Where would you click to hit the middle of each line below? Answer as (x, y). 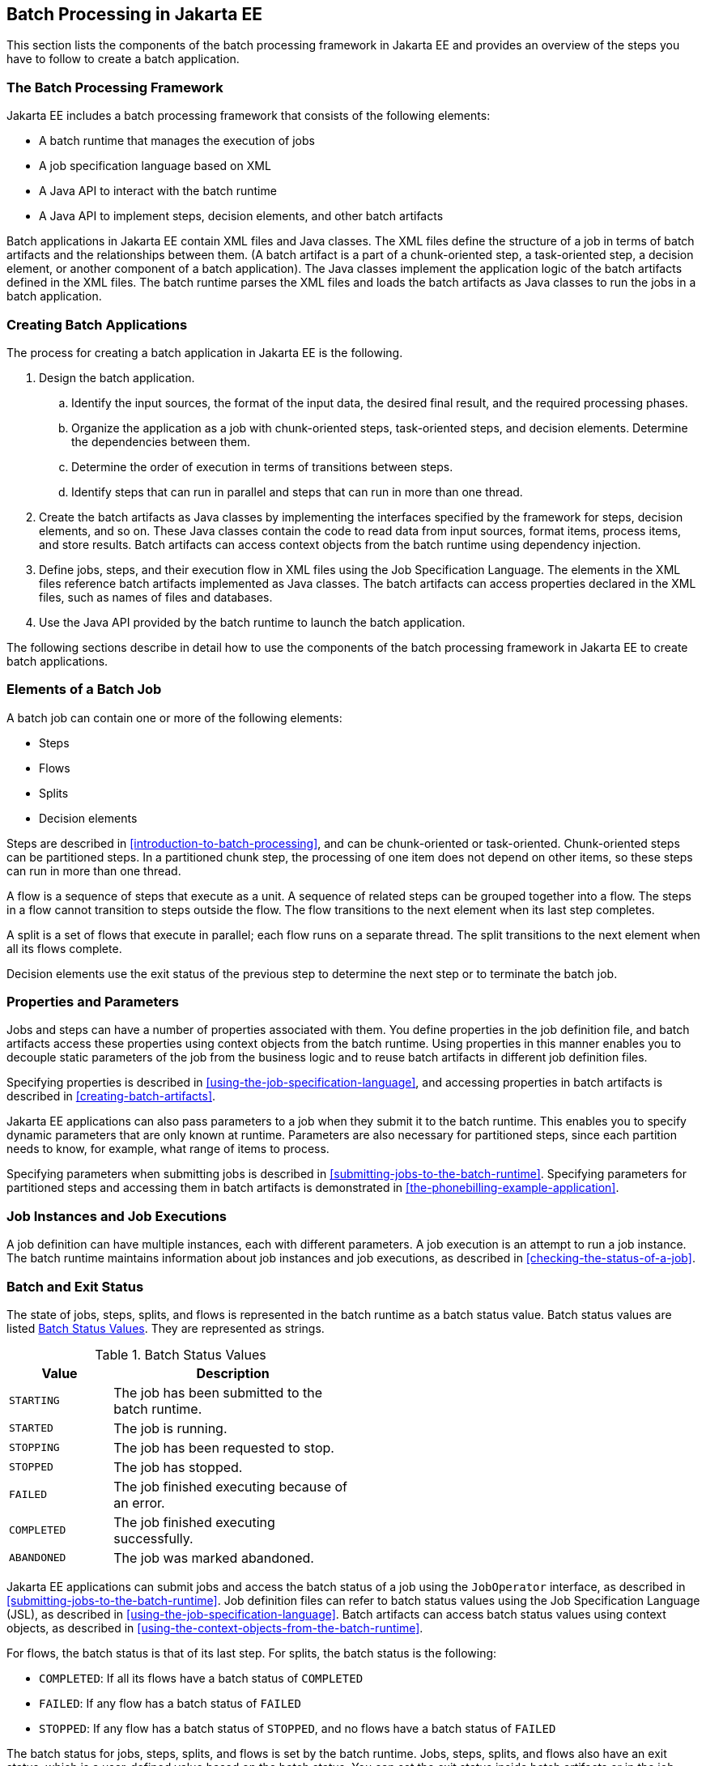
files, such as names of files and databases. (156, 597)
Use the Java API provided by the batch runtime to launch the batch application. (252, 622)
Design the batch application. (117, 377)
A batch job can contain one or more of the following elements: (174, 717)
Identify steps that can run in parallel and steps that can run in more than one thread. (297, 492)
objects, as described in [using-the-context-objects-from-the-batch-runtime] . (215, 1628)
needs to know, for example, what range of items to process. (168, 1149)
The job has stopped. (178, 1467)
